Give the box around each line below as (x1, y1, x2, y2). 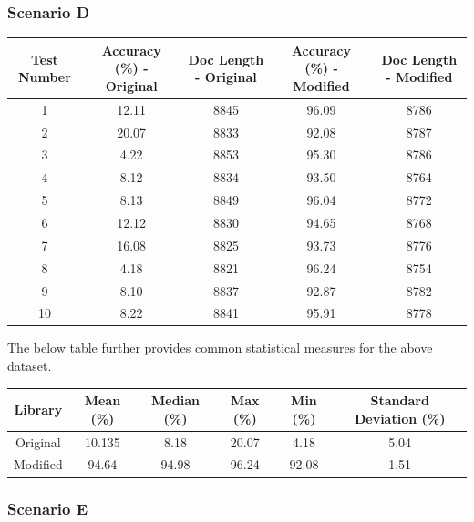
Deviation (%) (354, 408, 446, 427)
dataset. (7, 356, 52, 375)
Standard (370, 391, 429, 410)
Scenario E (7, 497, 88, 520)
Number (17, 67, 71, 87)
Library (14, 399, 63, 418)
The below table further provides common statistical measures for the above (7, 338, 433, 357)
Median (151, 391, 200, 410)
